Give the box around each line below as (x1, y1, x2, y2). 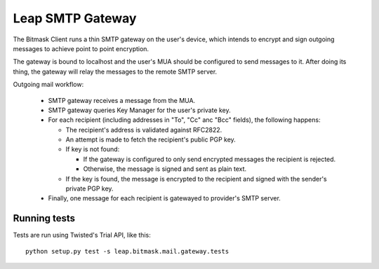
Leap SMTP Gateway (13, 11, 137, 26)
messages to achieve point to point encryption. (13, 44, 149, 53)
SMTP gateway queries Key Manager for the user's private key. (48, 106, 231, 114)
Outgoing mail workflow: (13, 81, 84, 89)
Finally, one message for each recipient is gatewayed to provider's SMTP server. (48, 194, 281, 202)
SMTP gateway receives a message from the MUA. (48, 96, 196, 104)
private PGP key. (65, 184, 114, 193)
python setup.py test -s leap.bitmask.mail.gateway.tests (25, 247, 230, 255)
